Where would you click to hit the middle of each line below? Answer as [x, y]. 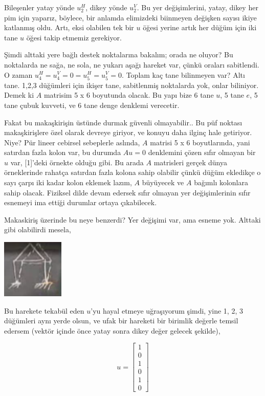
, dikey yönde [106, 7]
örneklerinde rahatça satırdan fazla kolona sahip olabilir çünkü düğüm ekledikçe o [132, 172]
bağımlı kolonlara [221, 182]
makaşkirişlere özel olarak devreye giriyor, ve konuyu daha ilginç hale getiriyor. [128, 132]
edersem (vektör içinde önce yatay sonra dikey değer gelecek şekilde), [112, 330]
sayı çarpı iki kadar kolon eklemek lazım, [68, 182]
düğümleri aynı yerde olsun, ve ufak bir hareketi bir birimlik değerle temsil [121, 321]
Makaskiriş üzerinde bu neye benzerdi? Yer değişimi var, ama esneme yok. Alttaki [132, 219]
